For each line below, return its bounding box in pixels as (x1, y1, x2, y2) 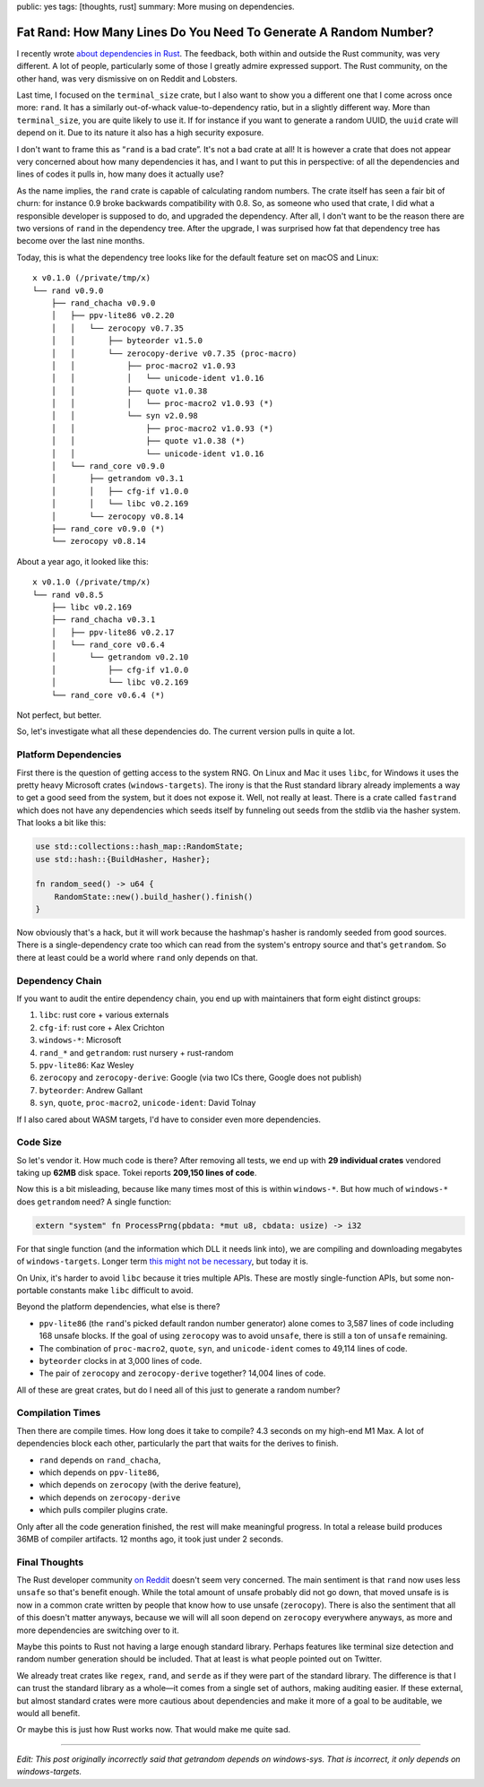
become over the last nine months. (16, 236, 145, 246)
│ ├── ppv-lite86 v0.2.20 (50, 310, 175, 321)
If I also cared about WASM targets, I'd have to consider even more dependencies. (16, 1114, 322, 1125)
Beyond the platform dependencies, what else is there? (16, 1301, 220, 1312)
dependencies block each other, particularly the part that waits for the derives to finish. (16, 1438, 339, 1449)
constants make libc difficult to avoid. (49, 1284, 194, 1295)
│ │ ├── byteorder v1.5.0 (50, 336, 203, 346)
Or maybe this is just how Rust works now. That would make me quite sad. (16, 1724, 291, 1735)
